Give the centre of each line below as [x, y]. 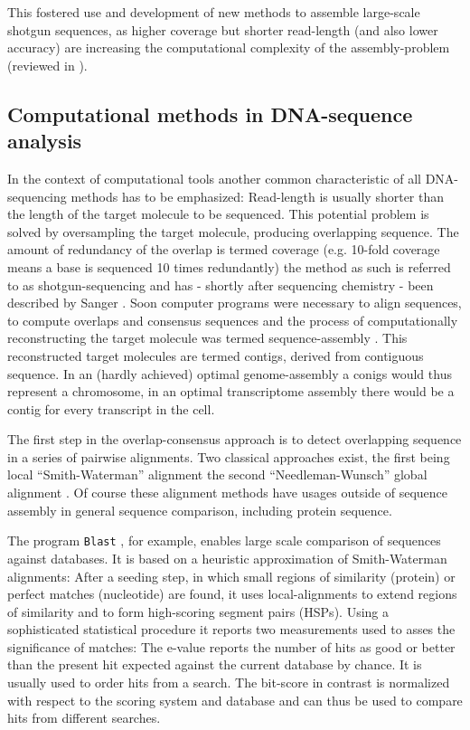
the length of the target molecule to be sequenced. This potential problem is [218, 214]
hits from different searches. [84, 718]
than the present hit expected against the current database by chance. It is [215, 664]
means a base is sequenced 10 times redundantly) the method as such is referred [229, 266]
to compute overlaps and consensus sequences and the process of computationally [233, 320]
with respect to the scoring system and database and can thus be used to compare [235, 700]
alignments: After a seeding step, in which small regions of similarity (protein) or [231, 576]
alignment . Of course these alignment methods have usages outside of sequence [228, 493]
